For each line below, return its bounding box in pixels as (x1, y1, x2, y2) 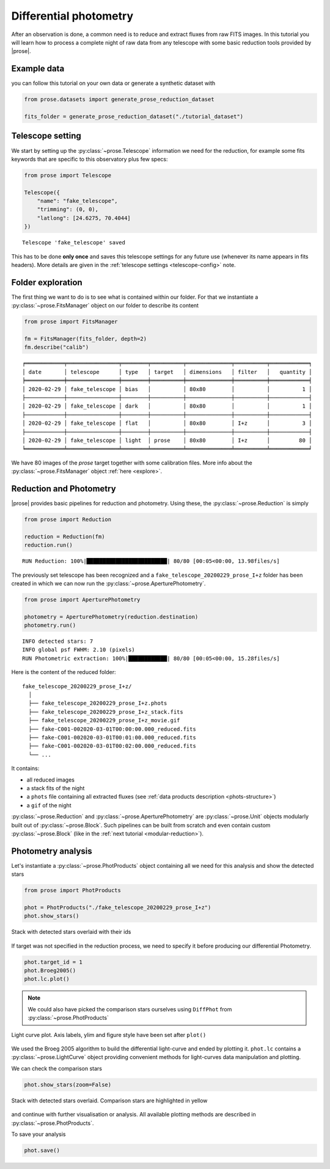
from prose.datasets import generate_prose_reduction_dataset (24, 96, 215, 103)
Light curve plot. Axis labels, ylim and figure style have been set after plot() (11, 1031, 207, 1038)
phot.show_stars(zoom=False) (24, 1081, 112, 1088)
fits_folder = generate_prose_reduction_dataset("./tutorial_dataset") (24, 113, 244, 120)
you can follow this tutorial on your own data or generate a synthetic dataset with (11, 79, 216, 87)
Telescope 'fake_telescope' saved (22, 239, 125, 246)
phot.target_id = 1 (24, 958, 82, 966)
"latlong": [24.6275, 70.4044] (37, 214, 131, 221)
